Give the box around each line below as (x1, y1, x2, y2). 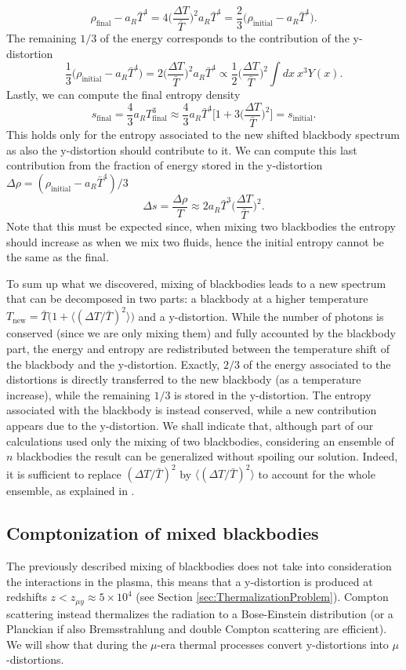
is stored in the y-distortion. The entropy (174, 386, 372, 402)
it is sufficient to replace (6, 465, 121, 482)
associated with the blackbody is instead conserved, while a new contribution (6, 402, 377, 418)
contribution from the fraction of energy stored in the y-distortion (6, 157, 323, 173)
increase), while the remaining (6, 386, 150, 402)
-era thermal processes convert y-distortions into (157, 635, 389, 652)
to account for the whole (258, 465, 375, 482)
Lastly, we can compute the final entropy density (6, 86, 241, 103)
